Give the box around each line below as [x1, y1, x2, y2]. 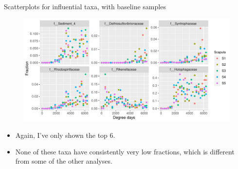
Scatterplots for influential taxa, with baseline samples [4, 1, 166, 11]
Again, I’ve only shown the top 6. [15, 130, 115, 140]
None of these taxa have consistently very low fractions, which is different [15, 146, 235, 156]
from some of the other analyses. [15, 156, 112, 166]
